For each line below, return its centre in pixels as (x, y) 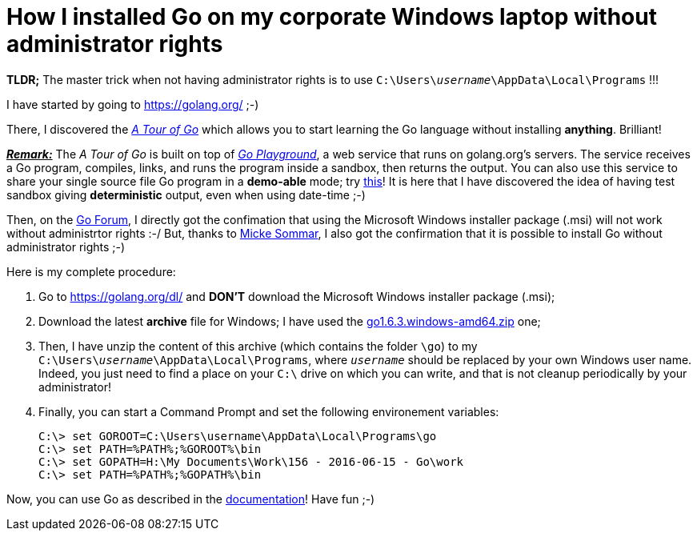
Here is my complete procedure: (91, 271)
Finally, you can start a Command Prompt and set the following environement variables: (269, 411)
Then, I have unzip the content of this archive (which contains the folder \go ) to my (258, 346)
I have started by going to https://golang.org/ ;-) (133, 104)
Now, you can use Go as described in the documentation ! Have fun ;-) (191, 499)
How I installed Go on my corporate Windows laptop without (332, 17)
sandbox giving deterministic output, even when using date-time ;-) (186, 194)
